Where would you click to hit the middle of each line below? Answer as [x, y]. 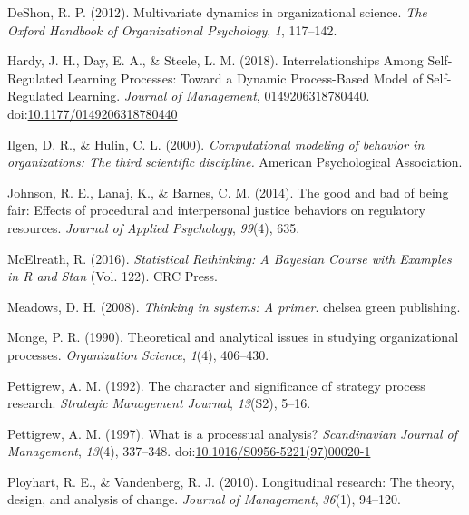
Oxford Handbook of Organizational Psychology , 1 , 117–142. [172, 29]
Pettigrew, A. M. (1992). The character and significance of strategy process [216, 385]
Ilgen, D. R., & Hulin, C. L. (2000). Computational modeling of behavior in [216, 144]
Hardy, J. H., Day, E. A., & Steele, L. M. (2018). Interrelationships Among [215, 60]
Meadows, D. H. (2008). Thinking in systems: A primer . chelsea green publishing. [234, 306]
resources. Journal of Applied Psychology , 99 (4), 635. [154, 227]
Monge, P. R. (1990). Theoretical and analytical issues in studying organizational [233, 337]
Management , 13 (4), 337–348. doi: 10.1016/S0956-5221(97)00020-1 [189, 451]
